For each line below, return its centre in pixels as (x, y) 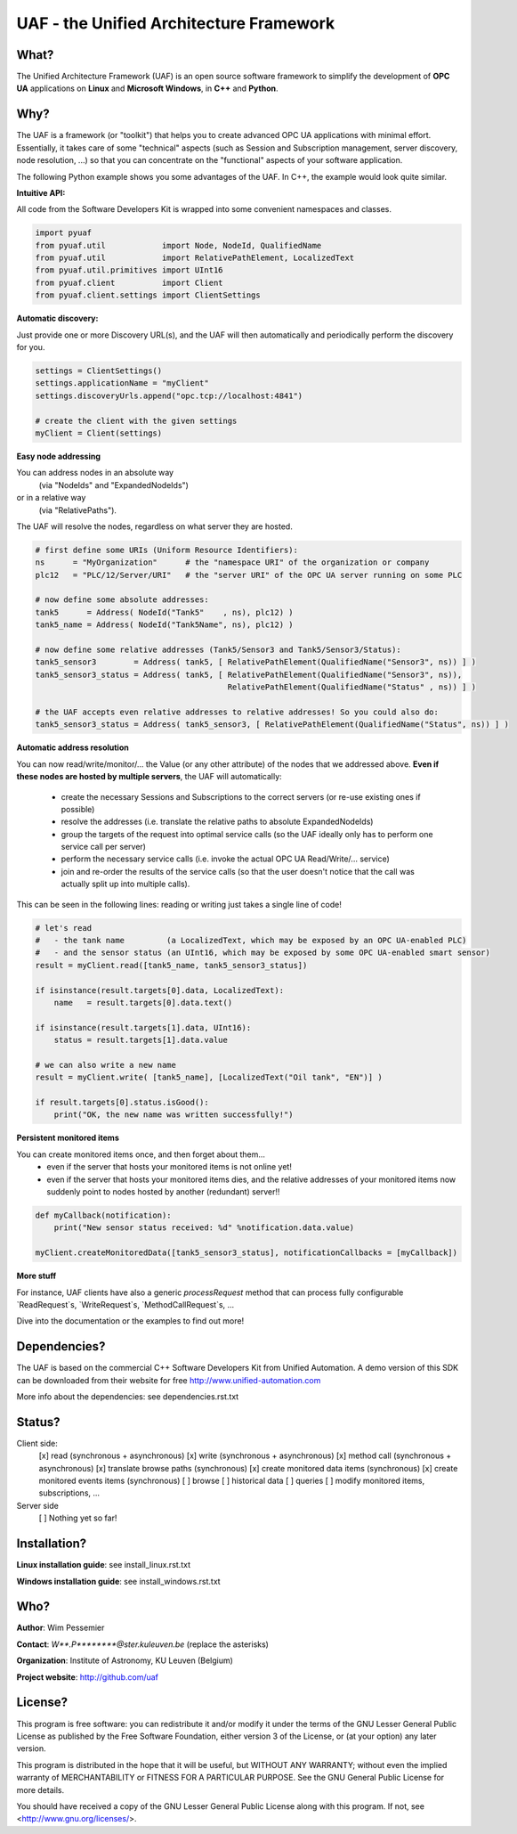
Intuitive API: (41, 192)
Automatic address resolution (73, 747)
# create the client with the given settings (136, 420)
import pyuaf (64, 233)
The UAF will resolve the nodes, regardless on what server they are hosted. (154, 526)
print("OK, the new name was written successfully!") (174, 1115)
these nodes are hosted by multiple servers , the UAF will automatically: (149, 777)
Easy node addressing (59, 456)
